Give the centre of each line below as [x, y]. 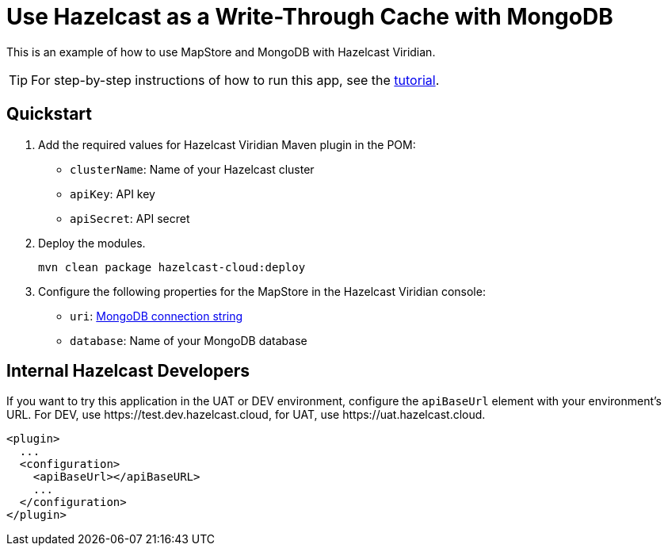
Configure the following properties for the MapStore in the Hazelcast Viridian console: [262, 291]
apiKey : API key [113, 194]
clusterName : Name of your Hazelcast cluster [192, 169]
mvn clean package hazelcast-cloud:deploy [172, 267]
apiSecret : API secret [130, 218]
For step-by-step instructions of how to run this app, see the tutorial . [235, 80]
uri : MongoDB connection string [157, 316]
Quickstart [50, 114]
